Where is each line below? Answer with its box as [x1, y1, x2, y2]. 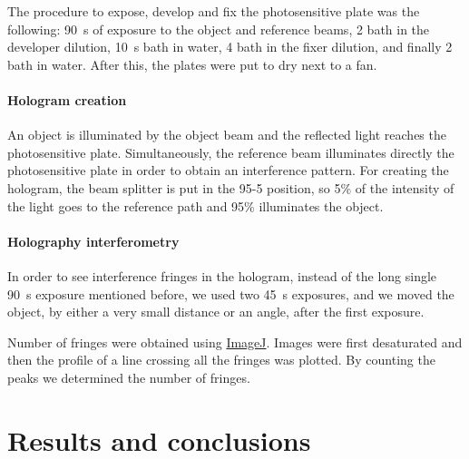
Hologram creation [7, 90, 127, 109]
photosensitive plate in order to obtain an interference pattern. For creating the [7, 161, 449, 180]
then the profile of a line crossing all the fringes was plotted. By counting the [7, 350, 435, 369]
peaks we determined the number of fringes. [7, 367, 250, 386]
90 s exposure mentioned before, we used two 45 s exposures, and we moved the [7, 284, 454, 303]
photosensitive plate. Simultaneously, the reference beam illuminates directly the [7, 142, 454, 161]
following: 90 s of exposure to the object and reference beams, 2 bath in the [7, 19, 430, 38]
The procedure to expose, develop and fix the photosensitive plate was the [7, 2, 420, 20]
